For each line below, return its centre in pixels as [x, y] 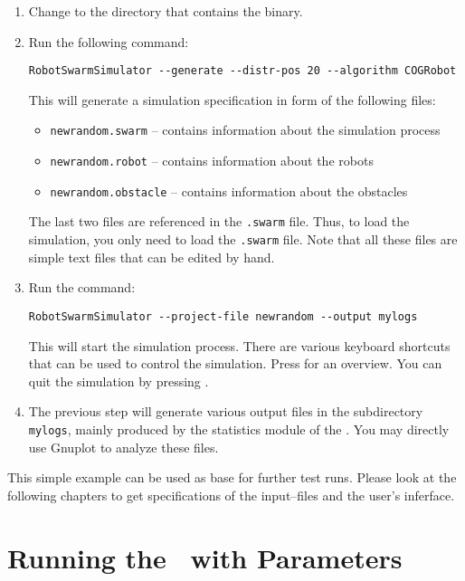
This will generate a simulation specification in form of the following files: [232, 99]
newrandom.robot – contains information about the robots [212, 161]
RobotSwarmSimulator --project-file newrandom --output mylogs [223, 316]
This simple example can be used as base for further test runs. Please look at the [232, 477]
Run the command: [82, 287]
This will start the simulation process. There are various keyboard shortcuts [239, 345]
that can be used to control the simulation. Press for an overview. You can [235, 363]
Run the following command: [109, 41]
